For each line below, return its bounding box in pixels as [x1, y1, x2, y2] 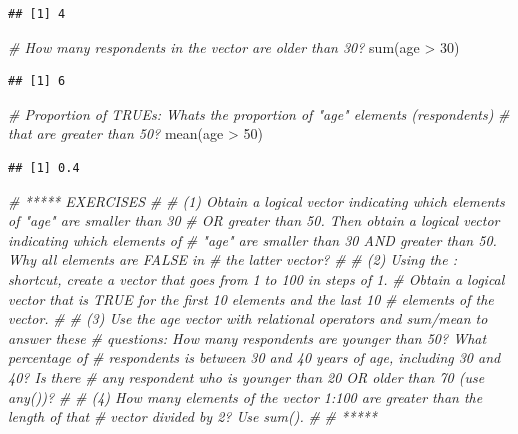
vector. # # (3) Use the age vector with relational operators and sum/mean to [8, 308, 488, 329]
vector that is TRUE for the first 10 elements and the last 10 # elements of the [8, 288, 494, 309]
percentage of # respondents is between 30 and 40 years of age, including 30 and [8, 347, 501, 368]
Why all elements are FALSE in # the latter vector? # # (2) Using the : [8, 249, 457, 270]
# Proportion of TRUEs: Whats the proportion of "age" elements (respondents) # [8, 103, 510, 124]
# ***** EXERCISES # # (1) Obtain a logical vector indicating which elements [8, 190, 505, 211]
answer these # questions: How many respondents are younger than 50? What [8, 327, 487, 348]
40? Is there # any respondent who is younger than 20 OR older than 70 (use [8, 366, 485, 387]
